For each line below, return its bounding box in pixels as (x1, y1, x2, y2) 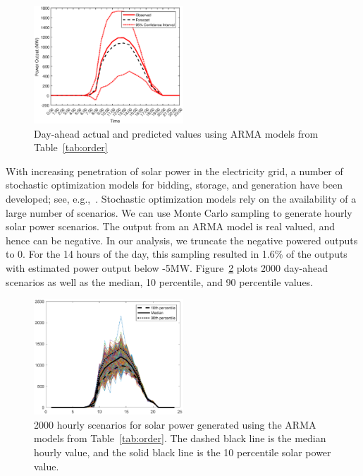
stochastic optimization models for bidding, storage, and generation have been (6, 177, 343, 192)
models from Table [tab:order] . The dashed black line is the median (34, 431, 326, 446)
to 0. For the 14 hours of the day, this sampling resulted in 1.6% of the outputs (6, 246, 347, 261)
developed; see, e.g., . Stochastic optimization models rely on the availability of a (6, 191, 357, 206)
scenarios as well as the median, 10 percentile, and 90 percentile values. (6, 274, 314, 289)
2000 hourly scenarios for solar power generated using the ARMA (34, 417, 316, 432)
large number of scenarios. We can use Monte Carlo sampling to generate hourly (6, 205, 352, 220)
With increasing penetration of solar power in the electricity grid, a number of (6, 163, 343, 178)
